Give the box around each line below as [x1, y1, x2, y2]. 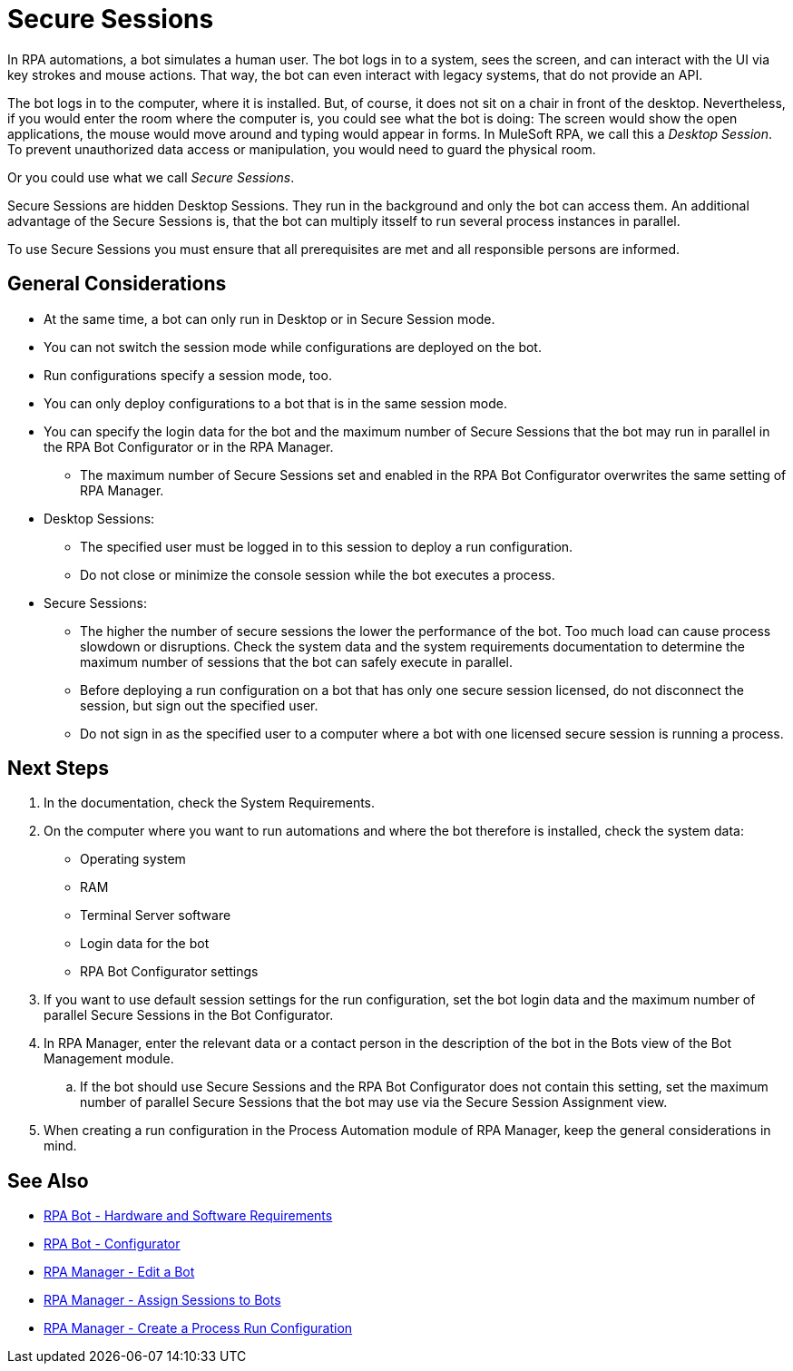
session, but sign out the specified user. [80, 697, 318, 713]
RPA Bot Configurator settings [80, 964, 259, 980]
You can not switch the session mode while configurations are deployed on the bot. [44, 338, 542, 355]
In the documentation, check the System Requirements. [44, 795, 376, 811]
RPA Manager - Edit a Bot [44, 1264, 195, 1280]
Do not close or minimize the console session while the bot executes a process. [80, 566, 555, 583]
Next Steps [7, 757, 109, 780]
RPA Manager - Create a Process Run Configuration [44, 1320, 353, 1337]
